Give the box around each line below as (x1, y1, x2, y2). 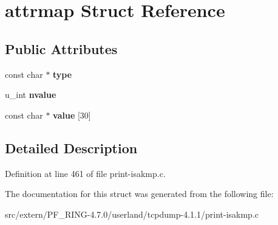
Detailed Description (5, 138, 138, 157)
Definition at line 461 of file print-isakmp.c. (5, 167, 166, 179)
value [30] (53, 108, 91, 121)
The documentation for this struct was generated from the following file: (5, 187, 274, 200)
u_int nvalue (5, 88, 56, 101)
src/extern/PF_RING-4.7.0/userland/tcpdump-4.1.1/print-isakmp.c (5, 207, 259, 220)
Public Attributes (5, 39, 118, 58)
